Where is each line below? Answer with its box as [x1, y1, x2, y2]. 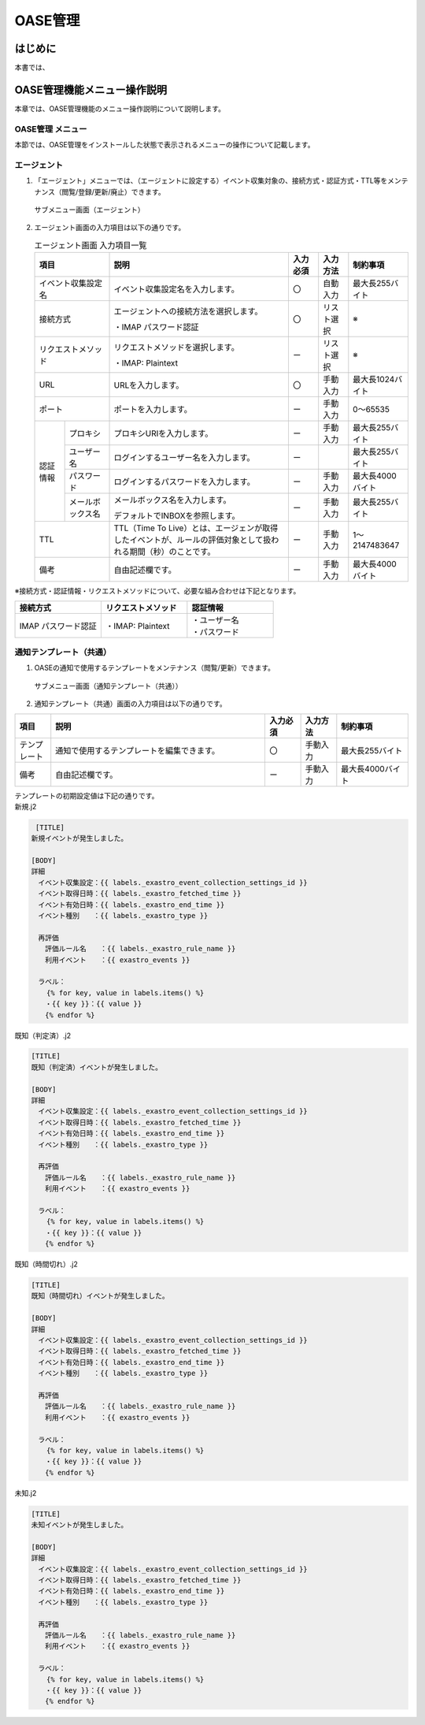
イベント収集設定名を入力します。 [113, 284, 239, 295]
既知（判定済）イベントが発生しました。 [31, 1062, 163, 1072]
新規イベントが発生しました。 [31, 834, 128, 843]
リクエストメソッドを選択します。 [113, 342, 239, 353]
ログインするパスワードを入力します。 [113, 477, 255, 488]
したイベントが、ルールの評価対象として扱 [113, 534, 272, 545]
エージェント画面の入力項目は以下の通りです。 [34, 223, 186, 232]
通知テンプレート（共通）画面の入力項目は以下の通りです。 [34, 699, 227, 708]
